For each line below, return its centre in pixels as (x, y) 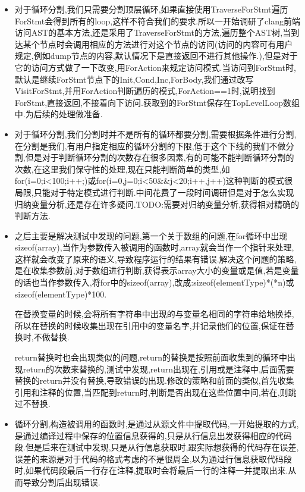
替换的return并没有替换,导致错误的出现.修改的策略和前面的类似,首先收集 (154, 380)
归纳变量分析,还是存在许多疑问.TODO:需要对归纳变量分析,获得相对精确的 (157, 204)
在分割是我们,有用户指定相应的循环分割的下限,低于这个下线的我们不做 (150, 145)
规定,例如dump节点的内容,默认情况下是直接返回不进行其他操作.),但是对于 (156, 56)
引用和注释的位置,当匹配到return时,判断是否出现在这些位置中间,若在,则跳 (155, 392)
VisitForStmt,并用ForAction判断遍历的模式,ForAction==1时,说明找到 (145, 91)
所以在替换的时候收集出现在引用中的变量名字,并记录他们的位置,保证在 (150, 325)
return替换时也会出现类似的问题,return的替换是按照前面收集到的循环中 (151, 357)
